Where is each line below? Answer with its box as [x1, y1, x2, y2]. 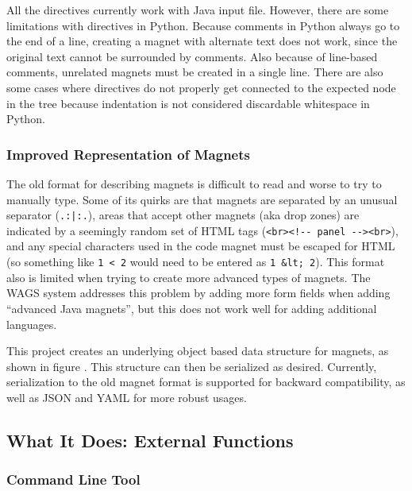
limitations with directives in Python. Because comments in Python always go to [6, 17, 400, 33]
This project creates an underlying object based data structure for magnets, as [6, 342, 389, 359]
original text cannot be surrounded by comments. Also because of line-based [6, 48, 378, 64]
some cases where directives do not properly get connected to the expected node [6, 79, 396, 95]
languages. [6, 315, 57, 332]
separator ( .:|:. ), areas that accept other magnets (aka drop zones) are [6, 207, 360, 223]
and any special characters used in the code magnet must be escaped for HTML [6, 238, 395, 254]
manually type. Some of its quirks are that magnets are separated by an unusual [6, 191, 398, 207]
